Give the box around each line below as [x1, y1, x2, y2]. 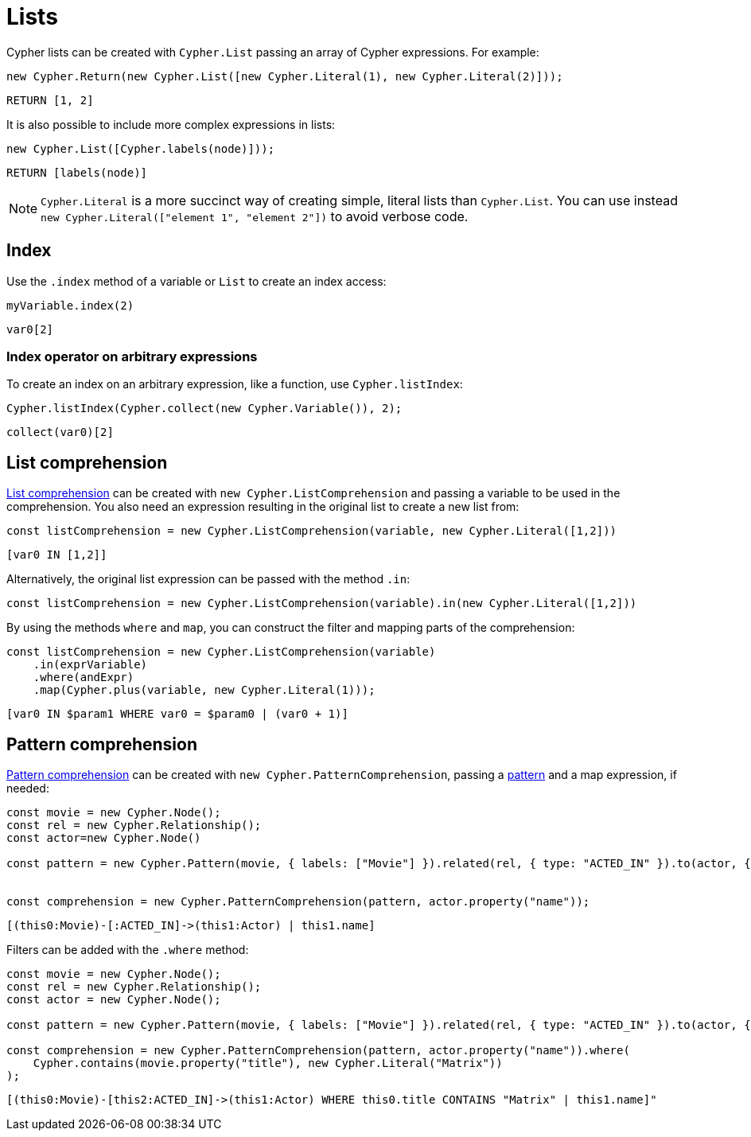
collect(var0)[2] [6, 426, 114, 439]
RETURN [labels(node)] [6, 165, 148, 179]
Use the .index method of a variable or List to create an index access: [6, 274, 387, 288]
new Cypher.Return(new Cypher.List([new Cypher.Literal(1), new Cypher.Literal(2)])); [6, 69, 563, 83]
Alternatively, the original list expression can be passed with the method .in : [6, 572, 411, 586]
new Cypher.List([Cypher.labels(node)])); [6, 142, 275, 155]
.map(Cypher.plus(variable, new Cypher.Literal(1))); [33, 683, 375, 697]
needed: [6, 781, 49, 796]
